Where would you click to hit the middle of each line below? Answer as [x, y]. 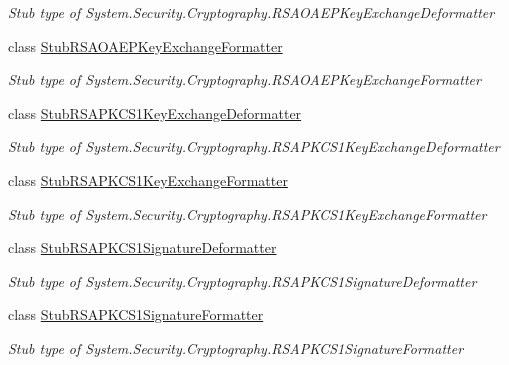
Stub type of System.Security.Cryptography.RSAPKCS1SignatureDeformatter [242, 280]
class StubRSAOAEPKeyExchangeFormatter [145, 45]
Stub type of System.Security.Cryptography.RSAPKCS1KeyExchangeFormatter [247, 213]
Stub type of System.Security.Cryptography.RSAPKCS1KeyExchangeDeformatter [254, 146]
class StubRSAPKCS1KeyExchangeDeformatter [155, 112]
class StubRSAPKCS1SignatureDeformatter [142, 247]
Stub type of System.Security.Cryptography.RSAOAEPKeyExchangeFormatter [244, 79]
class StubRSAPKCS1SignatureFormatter [136, 314]
